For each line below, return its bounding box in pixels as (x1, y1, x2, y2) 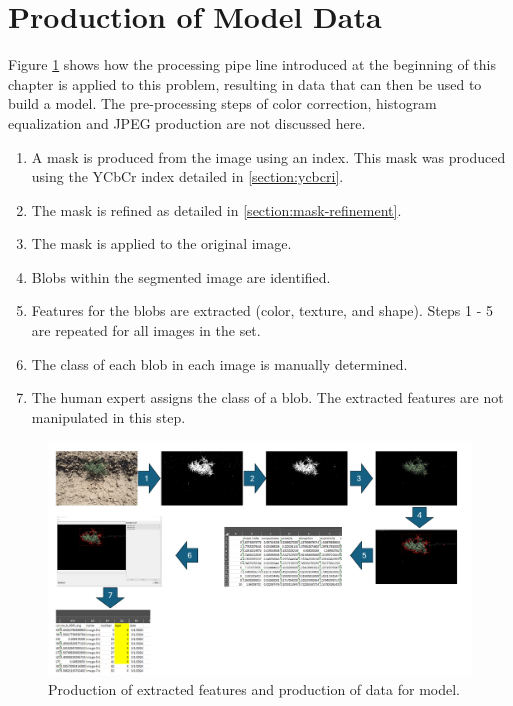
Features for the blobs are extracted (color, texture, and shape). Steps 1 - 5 (31, 300, 493, 321)
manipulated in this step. (31, 406, 186, 427)
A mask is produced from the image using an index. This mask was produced (31, 146, 506, 167)
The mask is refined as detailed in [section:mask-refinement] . (31, 199, 402, 220)
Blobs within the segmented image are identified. (31, 266, 331, 287)
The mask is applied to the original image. (31, 233, 292, 254)
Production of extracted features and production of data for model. (48, 678, 460, 699)
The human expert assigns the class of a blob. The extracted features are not (31, 387, 504, 408)
